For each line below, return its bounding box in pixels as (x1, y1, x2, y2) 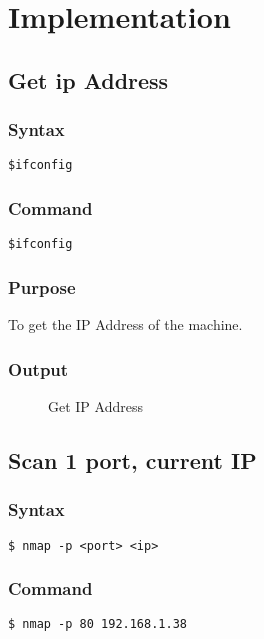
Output (8, 356, 69, 381)
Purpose (8, 274, 76, 299)
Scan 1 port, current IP (8, 444, 257, 475)
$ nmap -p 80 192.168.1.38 (8, 617, 187, 632)
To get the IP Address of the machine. (8, 314, 243, 335)
